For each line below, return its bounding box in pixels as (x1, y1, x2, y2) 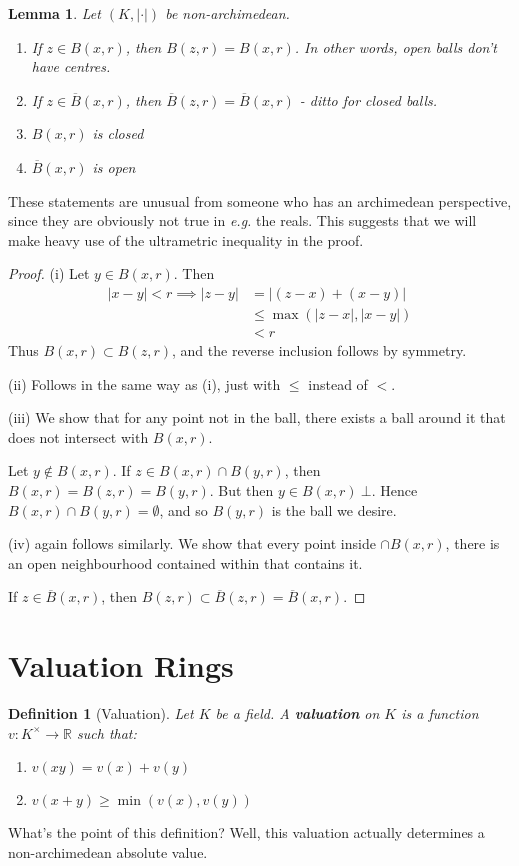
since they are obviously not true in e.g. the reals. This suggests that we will (8, 210, 477, 231)
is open (92, 156, 136, 177)
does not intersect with (8, 426, 149, 447)
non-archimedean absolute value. (8, 841, 208, 862)
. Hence (371, 480, 418, 500)
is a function (401, 703, 479, 724)
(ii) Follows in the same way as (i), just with (8, 373, 281, 394)
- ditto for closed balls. (299, 89, 438, 110)
